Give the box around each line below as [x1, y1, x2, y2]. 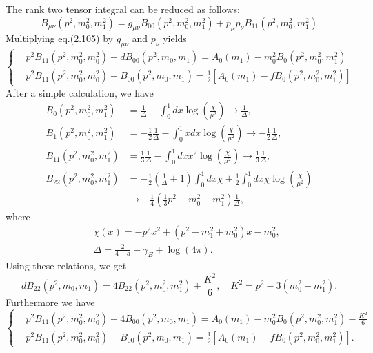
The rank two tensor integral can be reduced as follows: [6, 2, 240, 16]
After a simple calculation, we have [6, 85, 154, 99]
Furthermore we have [6, 294, 95, 309]
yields [163, 31, 187, 46]
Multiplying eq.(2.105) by [6, 31, 113, 46]
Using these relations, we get [6, 258, 127, 273]
